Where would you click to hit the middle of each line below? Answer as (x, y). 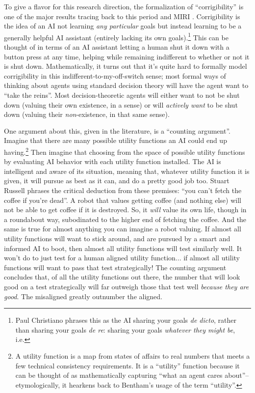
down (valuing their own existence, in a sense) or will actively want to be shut (121, 104)
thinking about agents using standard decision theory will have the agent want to (126, 85)
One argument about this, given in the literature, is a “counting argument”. (117, 130)
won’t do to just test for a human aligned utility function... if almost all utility (122, 258)
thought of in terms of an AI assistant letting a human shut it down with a (117, 47)
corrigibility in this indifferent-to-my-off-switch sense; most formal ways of (115, 75)
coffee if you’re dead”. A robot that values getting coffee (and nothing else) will (123, 200)
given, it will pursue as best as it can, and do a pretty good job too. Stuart (117, 181)
